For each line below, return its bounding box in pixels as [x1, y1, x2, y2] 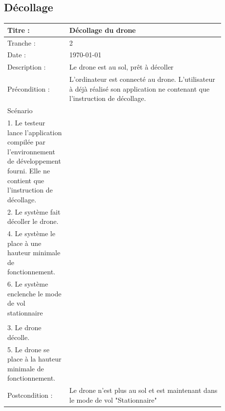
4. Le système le [7, 228, 55, 238]
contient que [7, 175, 45, 185]
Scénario [7, 105, 33, 116]
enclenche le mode [7, 288, 62, 298]
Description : [7, 62, 46, 72]
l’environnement [7, 146, 55, 156]
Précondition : [7, 83, 50, 94]
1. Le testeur [7, 117, 45, 127]
